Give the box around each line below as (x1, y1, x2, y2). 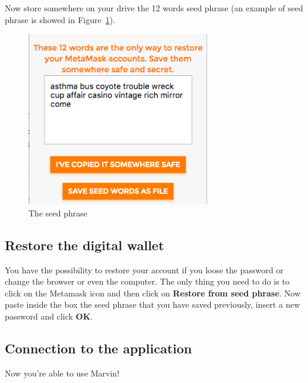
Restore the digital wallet (5, 235, 164, 254)
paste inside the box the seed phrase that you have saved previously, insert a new (5, 298, 300, 311)
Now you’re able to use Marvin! (5, 366, 120, 379)
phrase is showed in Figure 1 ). (5, 13, 116, 25)
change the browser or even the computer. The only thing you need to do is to (5, 275, 290, 288)
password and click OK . (5, 309, 93, 322)
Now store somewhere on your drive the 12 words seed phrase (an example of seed (5, 2, 303, 14)
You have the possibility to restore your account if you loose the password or (5, 263, 284, 276)
